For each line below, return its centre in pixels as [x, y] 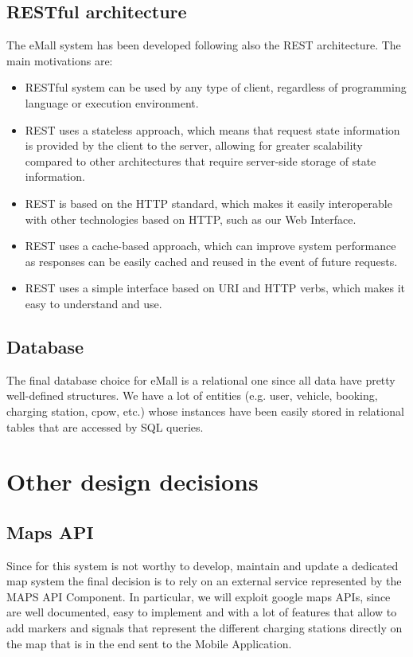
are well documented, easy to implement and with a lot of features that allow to [202, 612]
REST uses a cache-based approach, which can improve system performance [210, 246]
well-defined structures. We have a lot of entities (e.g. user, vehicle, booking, [192, 395]
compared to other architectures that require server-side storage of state [201, 160]
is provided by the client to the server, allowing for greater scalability [194, 145]
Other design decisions [132, 481]
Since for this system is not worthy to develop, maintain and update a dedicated [203, 565]
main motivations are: [60, 60]
